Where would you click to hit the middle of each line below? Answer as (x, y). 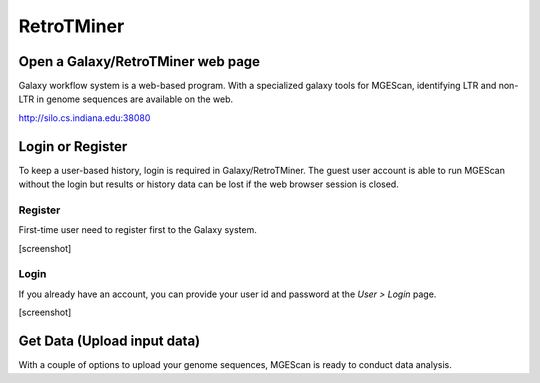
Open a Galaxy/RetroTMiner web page (139, 61)
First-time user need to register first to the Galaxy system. (137, 230)
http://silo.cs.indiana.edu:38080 (84, 117)
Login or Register (73, 146)
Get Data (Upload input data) (109, 341)
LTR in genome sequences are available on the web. (126, 99)
